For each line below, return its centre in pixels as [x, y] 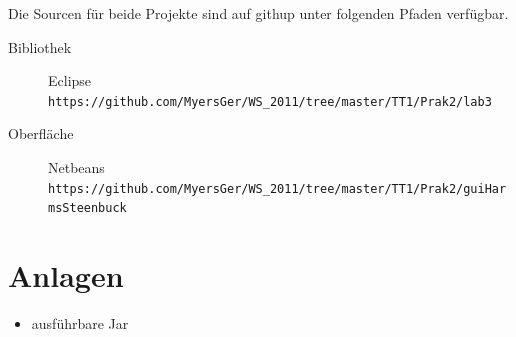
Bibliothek [40, 46]
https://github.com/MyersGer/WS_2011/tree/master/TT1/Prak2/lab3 [270, 101]
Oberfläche [41, 133]
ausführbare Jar [80, 323]
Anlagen [66, 275]
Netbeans [76, 167]
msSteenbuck [87, 208]
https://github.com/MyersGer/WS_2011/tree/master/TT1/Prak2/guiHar [277, 188]
